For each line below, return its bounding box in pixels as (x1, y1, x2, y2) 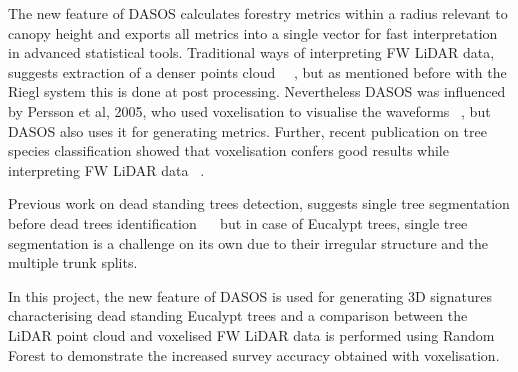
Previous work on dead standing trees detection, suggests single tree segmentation (8, 193, 510, 214)
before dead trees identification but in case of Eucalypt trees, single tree (8, 212, 468, 233)
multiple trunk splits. (8, 252, 138, 273)
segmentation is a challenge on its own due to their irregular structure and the (8, 232, 489, 253)
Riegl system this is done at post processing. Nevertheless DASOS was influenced (8, 81, 506, 102)
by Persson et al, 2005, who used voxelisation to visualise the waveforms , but (8, 100, 491, 121)
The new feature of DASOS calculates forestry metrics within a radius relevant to (8, 3, 508, 23)
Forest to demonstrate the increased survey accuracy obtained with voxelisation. (8, 344, 500, 365)
